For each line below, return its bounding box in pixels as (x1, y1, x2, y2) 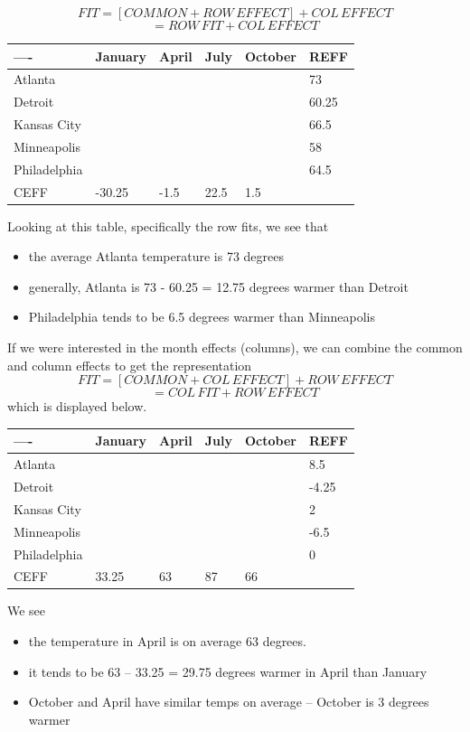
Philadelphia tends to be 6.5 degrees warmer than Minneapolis (28, 307, 376, 326)
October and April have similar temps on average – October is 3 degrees (28, 692, 429, 711)
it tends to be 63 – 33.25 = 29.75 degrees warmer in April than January (28, 662, 428, 680)
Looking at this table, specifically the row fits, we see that (7, 216, 329, 235)
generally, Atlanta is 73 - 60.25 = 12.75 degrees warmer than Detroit (28, 277, 409, 296)
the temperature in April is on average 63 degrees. (28, 632, 306, 651)
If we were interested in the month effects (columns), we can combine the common (7, 338, 463, 357)
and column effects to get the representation (7, 355, 252, 374)
